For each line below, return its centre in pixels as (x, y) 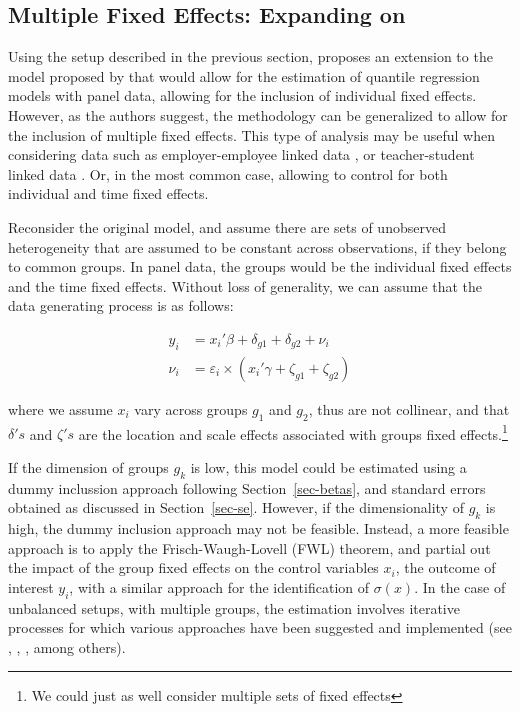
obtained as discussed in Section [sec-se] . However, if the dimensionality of (236, 507)
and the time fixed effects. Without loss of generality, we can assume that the (245, 285)
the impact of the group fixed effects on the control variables (193, 567)
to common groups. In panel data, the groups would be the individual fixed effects (260, 266)
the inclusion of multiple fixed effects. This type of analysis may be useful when (251, 134)
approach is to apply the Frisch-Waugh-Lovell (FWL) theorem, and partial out (249, 547)
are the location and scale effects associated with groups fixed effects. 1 (293, 432)
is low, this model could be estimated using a (328, 466)
